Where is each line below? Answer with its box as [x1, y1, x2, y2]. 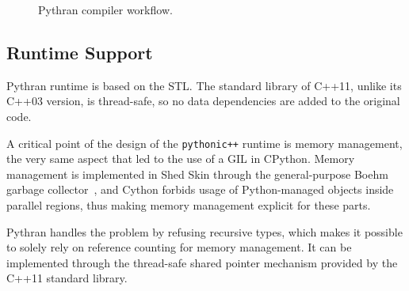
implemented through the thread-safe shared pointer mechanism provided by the [6, 254, 398, 270]
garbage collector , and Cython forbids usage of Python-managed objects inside [6, 181, 394, 198]
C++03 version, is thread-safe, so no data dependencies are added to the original [6, 93, 400, 109]
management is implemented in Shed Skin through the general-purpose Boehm [6, 165, 388, 182]
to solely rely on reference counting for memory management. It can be [6, 239, 352, 255]
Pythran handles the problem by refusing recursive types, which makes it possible [6, 223, 403, 240]
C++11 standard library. [6, 270, 128, 286]
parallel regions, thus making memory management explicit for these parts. [6, 197, 371, 214]
